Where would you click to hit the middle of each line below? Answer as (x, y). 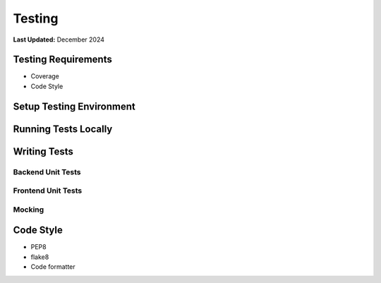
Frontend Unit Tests (48, 191)
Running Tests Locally (63, 129)
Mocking (29, 210)
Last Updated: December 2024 (59, 40)
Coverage (45, 76)
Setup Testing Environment (74, 106)
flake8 (40, 257)
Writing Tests (43, 151)
